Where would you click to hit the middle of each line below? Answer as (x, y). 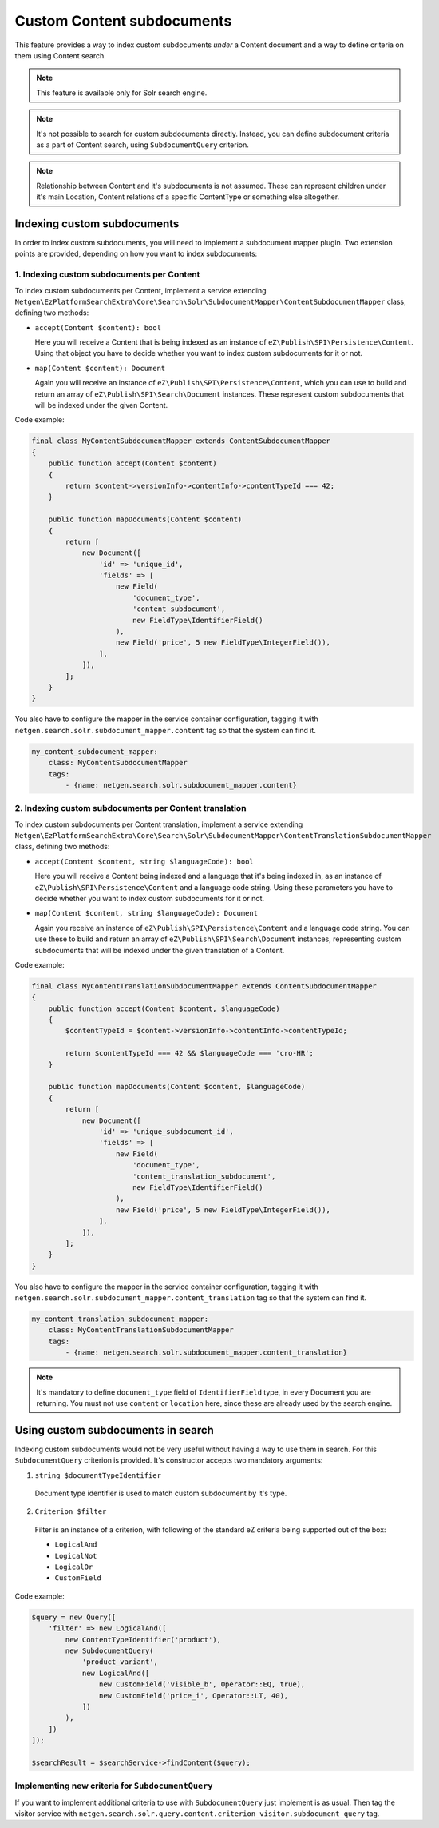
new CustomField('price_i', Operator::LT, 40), (194, 1696)
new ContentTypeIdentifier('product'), (143, 1640)
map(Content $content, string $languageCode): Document (146, 913)
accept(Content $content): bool (98, 327)
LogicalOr (74, 1567)
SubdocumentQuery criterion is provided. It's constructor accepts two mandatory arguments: (169, 1460)
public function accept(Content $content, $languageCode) (164, 1008)
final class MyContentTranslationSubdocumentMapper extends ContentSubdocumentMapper (204, 986)
